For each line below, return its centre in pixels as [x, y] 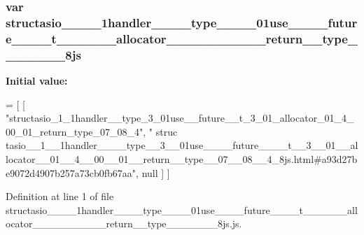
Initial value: [37, 80]
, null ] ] [153, 172]
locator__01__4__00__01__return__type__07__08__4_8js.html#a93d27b [182, 158]
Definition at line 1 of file [60, 196]
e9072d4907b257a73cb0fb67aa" [71, 172]
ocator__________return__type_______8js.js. [124, 223]
